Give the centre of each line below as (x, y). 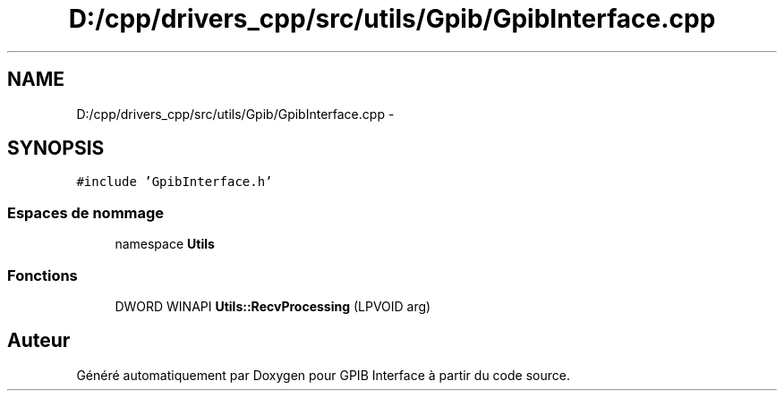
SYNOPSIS (56, 148)
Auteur (39, 341)
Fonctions (43, 275)
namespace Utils (165, 244)
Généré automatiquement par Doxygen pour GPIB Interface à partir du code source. (323, 375)
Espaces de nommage (86, 212)
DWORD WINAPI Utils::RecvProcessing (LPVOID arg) (273, 306)
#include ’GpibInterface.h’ (175, 182)
